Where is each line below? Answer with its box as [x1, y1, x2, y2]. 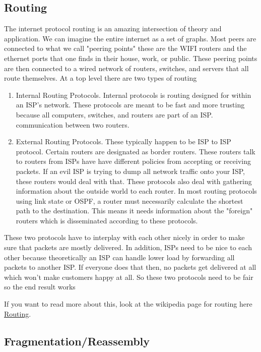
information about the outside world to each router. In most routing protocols [16, 186, 257, 196]
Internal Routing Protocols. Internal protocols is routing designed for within [16, 89, 251, 100]
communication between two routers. [16, 119, 129, 130]
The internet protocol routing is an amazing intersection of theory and [4, 23, 222, 34]
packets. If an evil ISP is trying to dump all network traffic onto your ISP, [16, 165, 245, 176]
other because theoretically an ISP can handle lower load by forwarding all [4, 252, 235, 262]
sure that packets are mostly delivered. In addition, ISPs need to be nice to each [4, 242, 252, 253]
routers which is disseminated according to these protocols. [16, 215, 198, 225]
